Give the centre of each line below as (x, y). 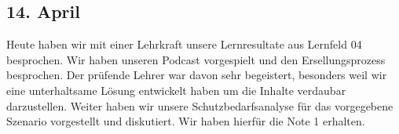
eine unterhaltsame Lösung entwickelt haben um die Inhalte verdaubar (176, 90)
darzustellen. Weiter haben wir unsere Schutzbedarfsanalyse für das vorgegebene (200, 105)
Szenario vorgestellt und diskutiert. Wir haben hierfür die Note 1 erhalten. (186, 121)
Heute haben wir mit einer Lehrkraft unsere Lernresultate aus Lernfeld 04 (184, 44)
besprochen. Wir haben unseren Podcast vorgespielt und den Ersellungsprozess (196, 59)
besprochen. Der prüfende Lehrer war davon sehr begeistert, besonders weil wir (197, 75)
